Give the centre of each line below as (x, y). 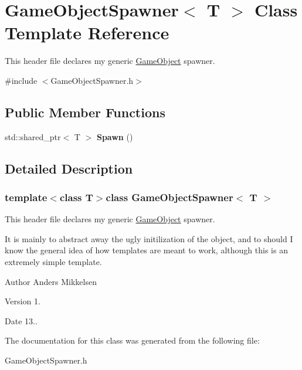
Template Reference (87, 33)
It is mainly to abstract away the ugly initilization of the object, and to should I (149, 238)
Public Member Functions (85, 112)
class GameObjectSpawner (169, 197)
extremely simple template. (53, 262)
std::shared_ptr (33, 136)
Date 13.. (21, 320)
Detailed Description (69, 168)
